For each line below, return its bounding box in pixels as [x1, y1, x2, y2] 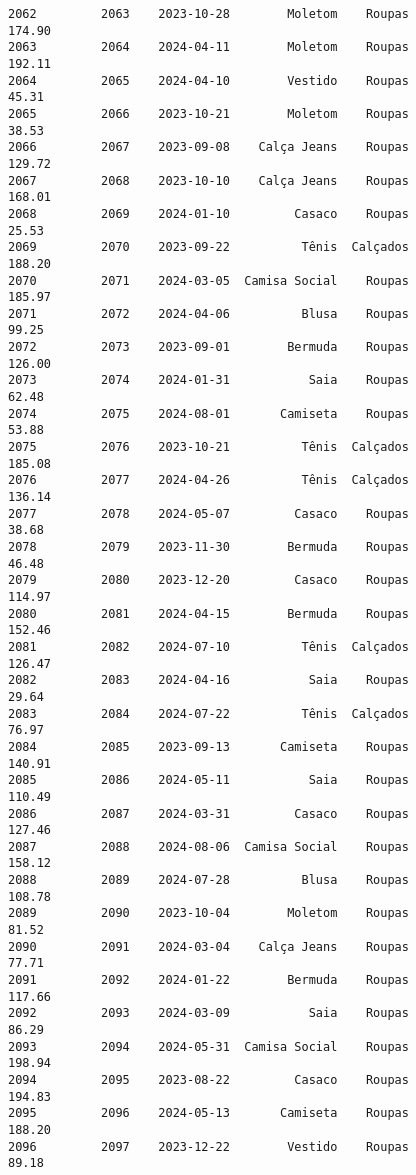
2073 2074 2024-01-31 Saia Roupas [8, 373, 409, 388]
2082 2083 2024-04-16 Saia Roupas [8, 673, 409, 688]
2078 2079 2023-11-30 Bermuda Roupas [8, 540, 409, 554]
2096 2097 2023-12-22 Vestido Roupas [8, 1139, 409, 1154]
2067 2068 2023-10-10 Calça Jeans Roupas [8, 173, 409, 188]
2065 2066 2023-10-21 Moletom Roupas [8, 106, 409, 121]
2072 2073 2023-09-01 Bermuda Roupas [8, 340, 409, 355]
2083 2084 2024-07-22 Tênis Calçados [8, 706, 409, 721]
